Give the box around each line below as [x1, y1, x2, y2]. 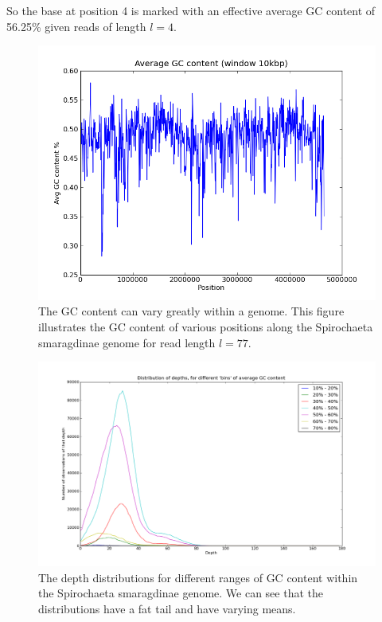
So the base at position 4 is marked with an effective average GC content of [6, 2, 376, 18]
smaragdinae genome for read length [38, 334, 216, 350]
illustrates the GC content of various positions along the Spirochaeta [38, 318, 373, 334]
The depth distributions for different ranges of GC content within [38, 569, 358, 585]
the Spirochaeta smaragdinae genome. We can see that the [38, 585, 323, 601]
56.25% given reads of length [6, 18, 146, 34]
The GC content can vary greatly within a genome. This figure [38, 303, 345, 319]
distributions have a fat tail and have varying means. [38, 600, 296, 617]
